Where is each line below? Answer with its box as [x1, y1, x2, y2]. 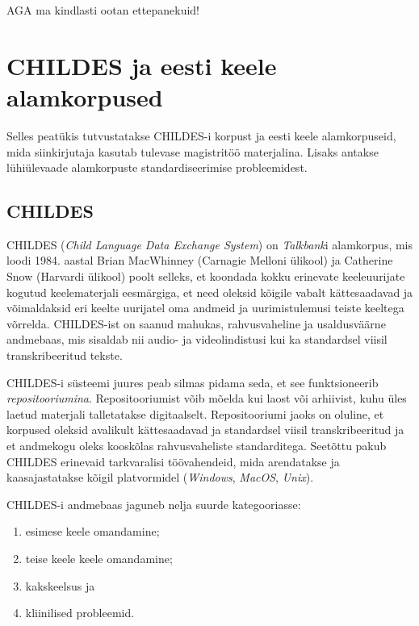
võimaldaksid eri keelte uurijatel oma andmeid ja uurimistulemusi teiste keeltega [6, 299, 404, 316]
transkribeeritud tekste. [6, 347, 123, 364]
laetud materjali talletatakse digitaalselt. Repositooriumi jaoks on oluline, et [6, 405, 384, 422]
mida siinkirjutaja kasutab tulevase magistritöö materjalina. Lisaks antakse [6, 143, 379, 160]
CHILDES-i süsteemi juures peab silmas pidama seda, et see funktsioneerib [6, 374, 379, 390]
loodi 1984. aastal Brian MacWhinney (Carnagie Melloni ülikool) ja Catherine [6, 252, 393, 269]
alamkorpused [6, 80, 163, 113]
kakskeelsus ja [25, 577, 95, 594]
